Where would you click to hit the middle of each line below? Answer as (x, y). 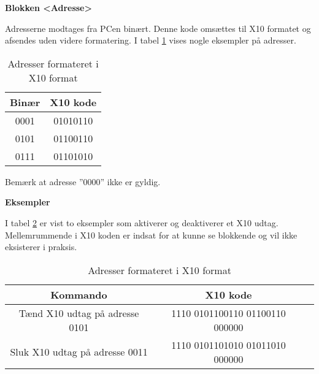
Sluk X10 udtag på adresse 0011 (79, 352)
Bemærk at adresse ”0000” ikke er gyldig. (83, 181)
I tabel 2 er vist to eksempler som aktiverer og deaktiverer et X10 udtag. (142, 222)
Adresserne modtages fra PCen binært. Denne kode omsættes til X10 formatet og (158, 28)
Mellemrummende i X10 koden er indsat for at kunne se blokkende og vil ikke (151, 235)
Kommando (79, 294)
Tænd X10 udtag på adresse (79, 313)
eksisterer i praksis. (41, 247)
